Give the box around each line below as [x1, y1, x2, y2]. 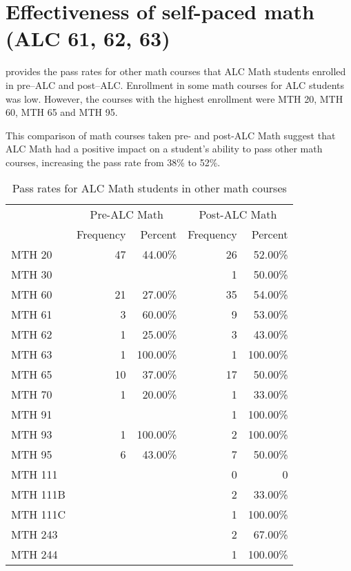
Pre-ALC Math [90, 206, 163, 223]
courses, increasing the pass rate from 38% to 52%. [6, 154, 221, 169]
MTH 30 [11, 266, 52, 283]
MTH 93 [11, 426, 52, 443]
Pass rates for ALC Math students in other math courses [12, 180, 287, 197]
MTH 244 [11, 546, 58, 563]
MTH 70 [11, 386, 52, 403]
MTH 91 [11, 406, 52, 423]
